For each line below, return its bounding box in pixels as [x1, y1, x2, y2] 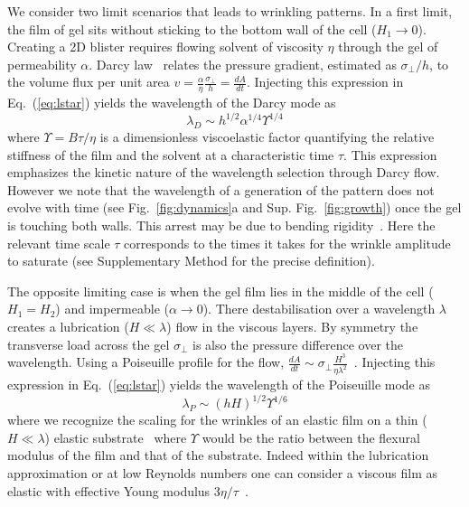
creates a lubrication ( [7, 317, 129, 336]
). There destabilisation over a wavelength [202, 299, 436, 318]
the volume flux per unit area [7, 72, 170, 91]
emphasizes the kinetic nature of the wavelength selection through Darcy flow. [7, 163, 440, 182]
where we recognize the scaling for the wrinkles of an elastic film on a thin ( [7, 410, 427, 429]
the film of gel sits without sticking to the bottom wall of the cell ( [7, 19, 377, 38]
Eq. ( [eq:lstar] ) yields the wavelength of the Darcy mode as [7, 93, 336, 112]
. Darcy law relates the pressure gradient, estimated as [89, 54, 397, 73]
